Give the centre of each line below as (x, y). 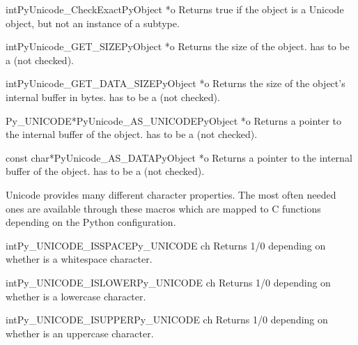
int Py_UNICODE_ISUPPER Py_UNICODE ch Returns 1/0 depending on (167, 320)
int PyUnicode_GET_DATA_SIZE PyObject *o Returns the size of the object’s (176, 83)
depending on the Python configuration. (91, 222)
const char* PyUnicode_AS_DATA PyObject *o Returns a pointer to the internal (179, 157)
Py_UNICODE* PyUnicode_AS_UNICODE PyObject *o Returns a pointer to (174, 120)
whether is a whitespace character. (79, 259)
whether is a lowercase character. (76, 296)
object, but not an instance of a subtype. (93, 23)
